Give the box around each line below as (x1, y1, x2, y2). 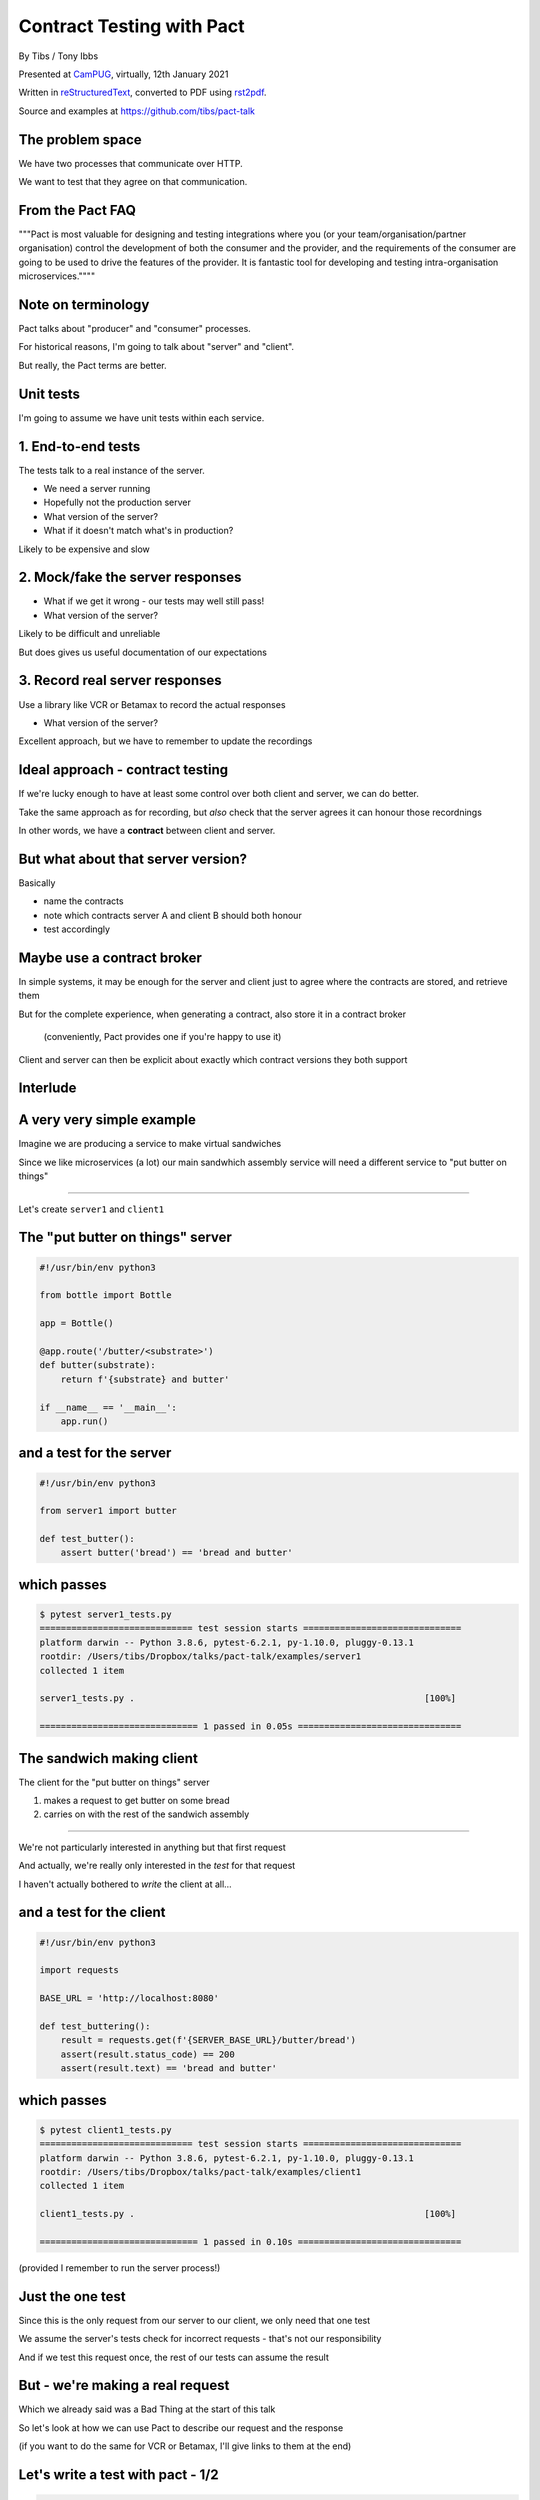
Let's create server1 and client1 (18, 1203, 165, 1215)
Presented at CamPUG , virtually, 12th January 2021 (18, 68, 229, 80)
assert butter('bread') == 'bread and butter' (60, 1547, 294, 1559)
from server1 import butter (39, 1505, 177, 1517)
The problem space (18, 131, 142, 148)
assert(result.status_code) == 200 (60, 2048, 235, 2060)
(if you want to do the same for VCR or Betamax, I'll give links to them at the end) (18, 2440, 352, 2452)
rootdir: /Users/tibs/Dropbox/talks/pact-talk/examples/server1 (39, 1651, 362, 1662)
